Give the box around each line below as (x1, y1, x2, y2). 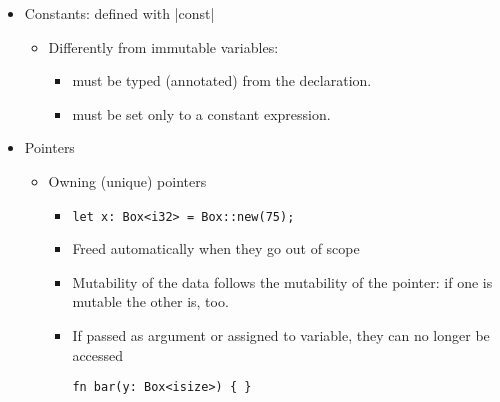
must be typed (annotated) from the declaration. (72, 70, 372, 91)
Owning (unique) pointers (48, 170, 207, 191)
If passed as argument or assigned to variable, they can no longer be (72, 325, 490, 345)
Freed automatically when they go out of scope (72, 238, 360, 259)
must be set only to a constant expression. (72, 103, 331, 124)
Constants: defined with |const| (24, 3, 215, 23)
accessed (72, 344, 124, 365)
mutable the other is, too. (72, 291, 229, 312)
